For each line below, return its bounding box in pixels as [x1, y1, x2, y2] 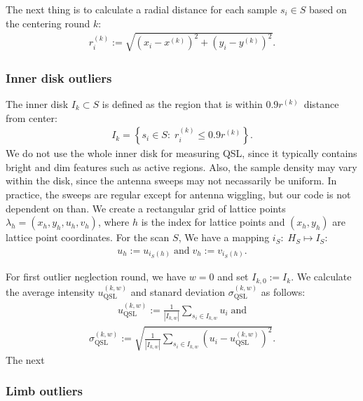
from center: [6, 110, 57, 125]
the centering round [6, 15, 90, 30]
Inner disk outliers [6, 69, 112, 86]
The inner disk [6, 96, 69, 111]
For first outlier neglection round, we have [6, 269, 186, 284]
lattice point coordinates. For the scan [6, 230, 170, 245]
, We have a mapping [178, 230, 270, 245]
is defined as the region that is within [102, 96, 263, 111]
